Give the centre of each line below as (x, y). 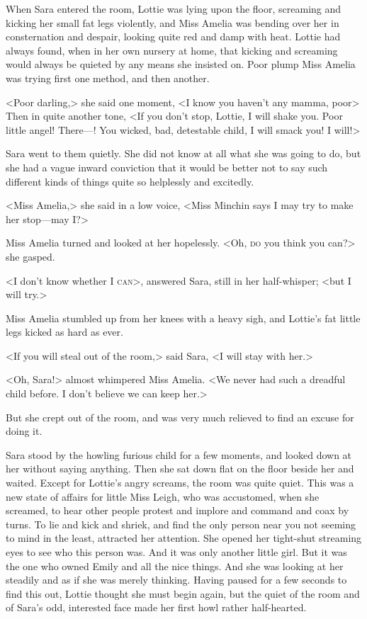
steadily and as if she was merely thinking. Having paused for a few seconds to (176, 580)
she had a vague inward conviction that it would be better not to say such (167, 167)
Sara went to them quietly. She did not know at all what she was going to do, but (183, 153)
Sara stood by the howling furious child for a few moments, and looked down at (179, 454)
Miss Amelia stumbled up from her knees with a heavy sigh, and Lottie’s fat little (183, 318)
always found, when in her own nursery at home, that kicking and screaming (172, 50)
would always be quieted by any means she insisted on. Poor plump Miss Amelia (181, 64)
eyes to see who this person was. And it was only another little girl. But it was (176, 552)
